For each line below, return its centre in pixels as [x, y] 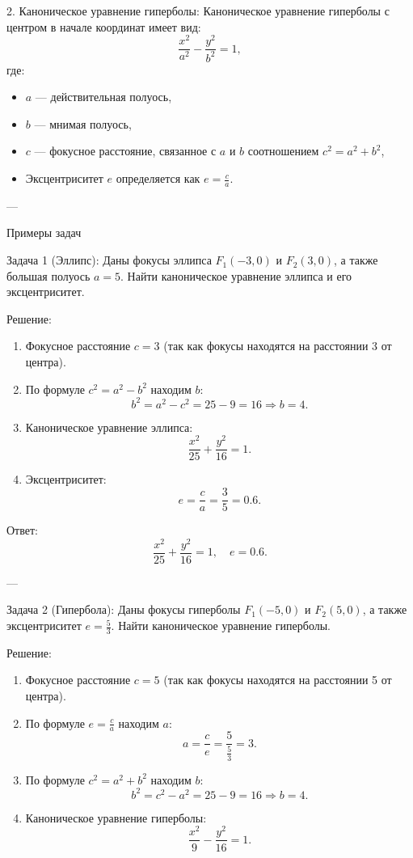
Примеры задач [44, 232]
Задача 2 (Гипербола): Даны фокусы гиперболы [124, 609]
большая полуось [48, 275]
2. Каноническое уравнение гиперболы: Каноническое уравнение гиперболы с [198, 11]
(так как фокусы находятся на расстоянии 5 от [278, 680]
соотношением [283, 151]
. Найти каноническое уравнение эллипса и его [236, 275]
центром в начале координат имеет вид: [104, 26]
